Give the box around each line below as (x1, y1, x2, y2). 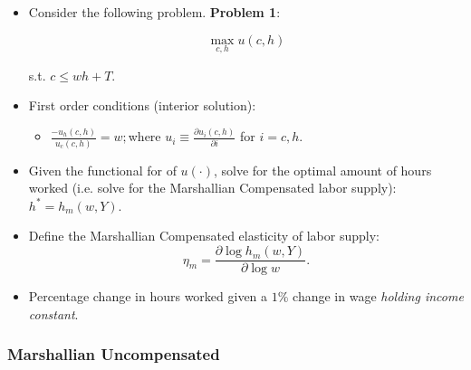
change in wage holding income (293, 287, 464, 306)
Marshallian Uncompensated (7, 343, 220, 365)
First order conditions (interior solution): (28, 96, 256, 115)
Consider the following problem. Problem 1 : (28, 3, 281, 21)
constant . (28, 304, 79, 323)
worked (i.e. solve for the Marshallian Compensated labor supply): (28, 178, 397, 197)
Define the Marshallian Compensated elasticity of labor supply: (28, 226, 380, 245)
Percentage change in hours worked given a (28, 287, 268, 306)
